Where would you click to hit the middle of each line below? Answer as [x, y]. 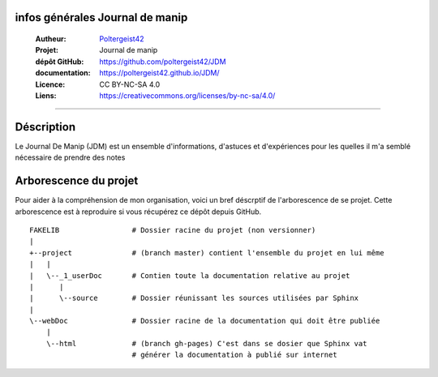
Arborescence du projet [77, 181]
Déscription [45, 127]
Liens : [46, 95]
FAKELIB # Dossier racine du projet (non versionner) [173, 230]
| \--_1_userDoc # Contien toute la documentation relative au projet [190, 275]
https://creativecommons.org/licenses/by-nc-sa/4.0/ [187, 95]
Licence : [50, 84]
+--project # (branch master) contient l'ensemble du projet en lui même [207, 253]
